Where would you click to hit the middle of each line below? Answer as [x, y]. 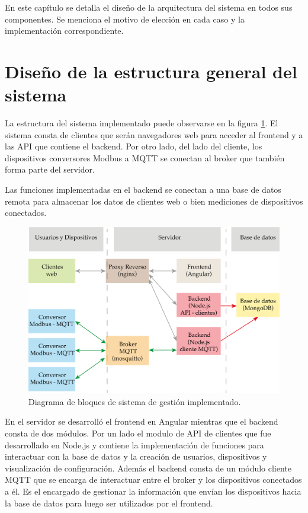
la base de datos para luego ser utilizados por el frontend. [109, 503]
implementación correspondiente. [64, 31]
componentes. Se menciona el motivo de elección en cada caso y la [125, 19]
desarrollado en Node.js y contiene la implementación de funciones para [134, 445]
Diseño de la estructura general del [151, 71]
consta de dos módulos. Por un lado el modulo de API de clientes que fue [138, 433]
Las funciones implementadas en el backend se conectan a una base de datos [143, 189]
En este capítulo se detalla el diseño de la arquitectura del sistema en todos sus [149, 7]
